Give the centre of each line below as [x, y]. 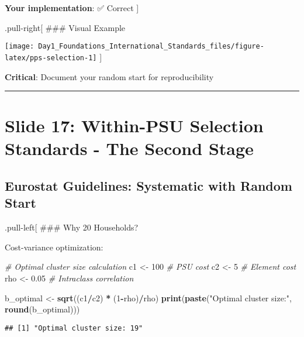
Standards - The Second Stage [129, 148]
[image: [20, 47]
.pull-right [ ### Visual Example [65, 27]
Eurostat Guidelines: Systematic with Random [148, 186]
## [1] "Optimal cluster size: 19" [74, 328]
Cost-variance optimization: [54, 247]
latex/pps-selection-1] [51, 58]
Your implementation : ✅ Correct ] [72, 8]
